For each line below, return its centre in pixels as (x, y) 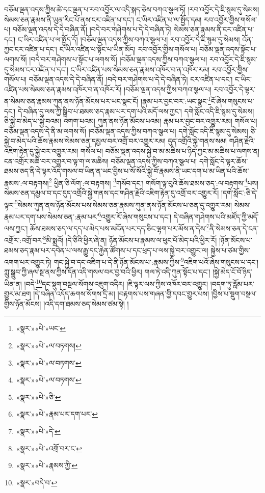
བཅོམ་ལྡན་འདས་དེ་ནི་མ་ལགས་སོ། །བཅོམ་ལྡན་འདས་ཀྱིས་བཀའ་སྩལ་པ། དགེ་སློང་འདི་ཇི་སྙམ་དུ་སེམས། (126, 131)
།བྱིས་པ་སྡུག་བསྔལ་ (234, 294)
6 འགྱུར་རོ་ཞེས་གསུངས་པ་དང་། (135, 215)
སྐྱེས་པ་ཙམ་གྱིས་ (230, 250)
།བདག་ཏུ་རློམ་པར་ (232, 283)
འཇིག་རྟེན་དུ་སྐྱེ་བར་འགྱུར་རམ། (41, 150)
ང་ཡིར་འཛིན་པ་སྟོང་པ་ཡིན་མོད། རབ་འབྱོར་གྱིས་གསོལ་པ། (128, 49)
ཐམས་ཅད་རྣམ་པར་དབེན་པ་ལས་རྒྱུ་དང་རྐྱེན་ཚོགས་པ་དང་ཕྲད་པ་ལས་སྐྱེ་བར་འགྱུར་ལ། (106, 250)
